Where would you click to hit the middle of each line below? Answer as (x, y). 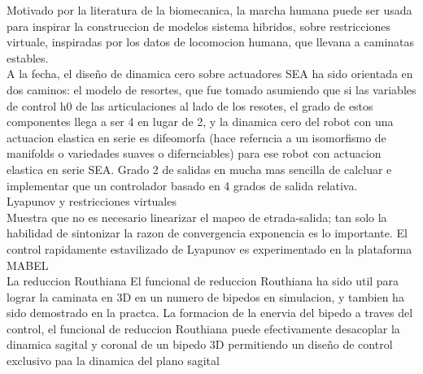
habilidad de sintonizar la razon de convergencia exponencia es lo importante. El (207, 233)
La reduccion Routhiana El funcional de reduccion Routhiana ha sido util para (203, 281)
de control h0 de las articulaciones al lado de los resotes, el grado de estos (190, 105)
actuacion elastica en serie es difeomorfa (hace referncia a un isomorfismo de (196, 137)
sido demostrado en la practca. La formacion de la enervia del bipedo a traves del (210, 313)
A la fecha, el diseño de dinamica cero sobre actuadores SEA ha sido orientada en (210, 74)
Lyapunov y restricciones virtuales (92, 201)
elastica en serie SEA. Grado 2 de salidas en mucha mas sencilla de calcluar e (199, 169)
